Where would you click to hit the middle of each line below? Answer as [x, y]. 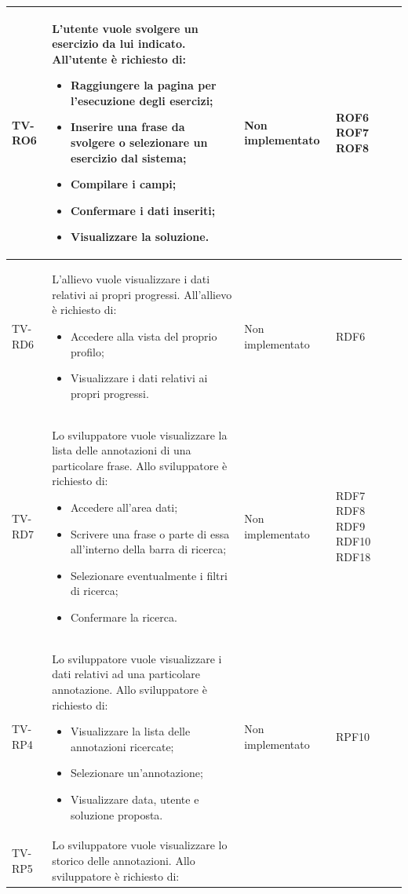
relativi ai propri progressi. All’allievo [142, 294]
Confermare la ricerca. [124, 617]
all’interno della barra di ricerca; [148, 549]
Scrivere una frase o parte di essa [150, 533]
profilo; [87, 351]
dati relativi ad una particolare [126, 674]
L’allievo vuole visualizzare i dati [131, 279]
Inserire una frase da [127, 127]
